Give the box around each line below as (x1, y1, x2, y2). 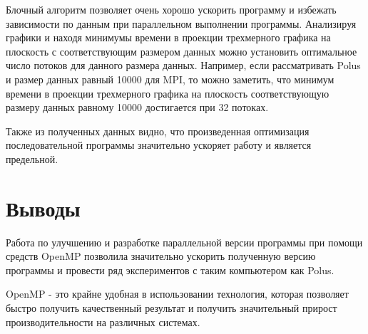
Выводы (6, 193, 81, 222)
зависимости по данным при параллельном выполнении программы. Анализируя (6, 16, 357, 31)
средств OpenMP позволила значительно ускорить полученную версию (6, 249, 316, 263)
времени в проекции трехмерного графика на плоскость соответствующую (6, 85, 329, 100)
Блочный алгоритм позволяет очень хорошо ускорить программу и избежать (6, 2, 337, 16)
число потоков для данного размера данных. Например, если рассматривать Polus (6, 58, 361, 73)
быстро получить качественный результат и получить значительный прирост (6, 301, 337, 315)
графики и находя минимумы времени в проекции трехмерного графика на (6, 30, 331, 45)
